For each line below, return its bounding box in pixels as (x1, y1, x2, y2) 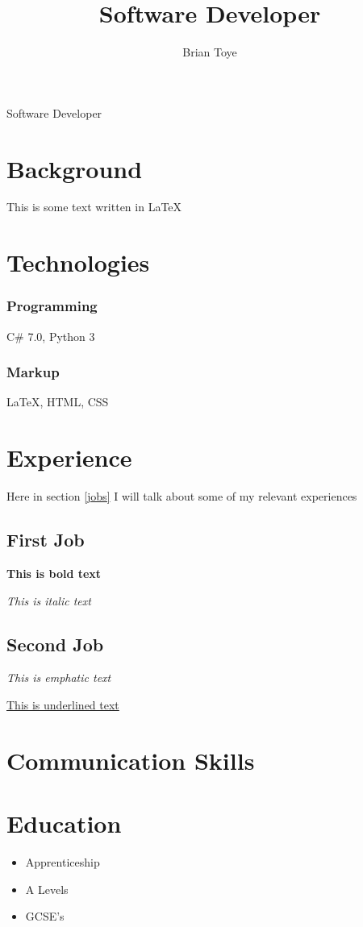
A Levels (25, 880, 69, 897)
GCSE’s (25, 908, 65, 925)
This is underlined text (6, 696, 119, 713)
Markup (6, 362, 60, 382)
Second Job (6, 631, 104, 656)
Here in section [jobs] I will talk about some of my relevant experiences (6, 488, 357, 505)
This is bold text (6, 564, 102, 581)
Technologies (6, 246, 150, 279)
